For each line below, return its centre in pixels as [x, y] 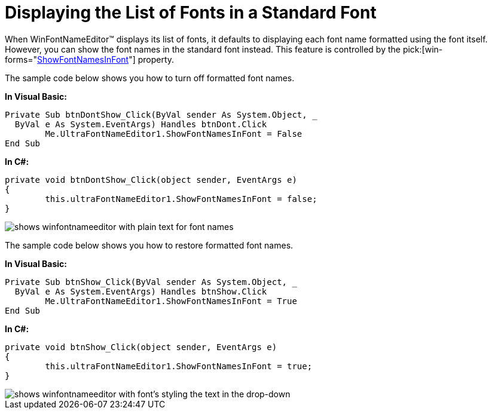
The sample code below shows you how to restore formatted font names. [149, 245]
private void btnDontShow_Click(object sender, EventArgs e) [151, 180]
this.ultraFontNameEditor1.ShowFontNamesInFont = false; [181, 199]
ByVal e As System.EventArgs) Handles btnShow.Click [141, 291]
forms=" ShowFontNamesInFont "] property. [90, 59]
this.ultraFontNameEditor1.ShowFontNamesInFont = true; [179, 366]
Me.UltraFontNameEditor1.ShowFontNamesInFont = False [174, 134]
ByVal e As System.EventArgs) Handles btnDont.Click [141, 124]
